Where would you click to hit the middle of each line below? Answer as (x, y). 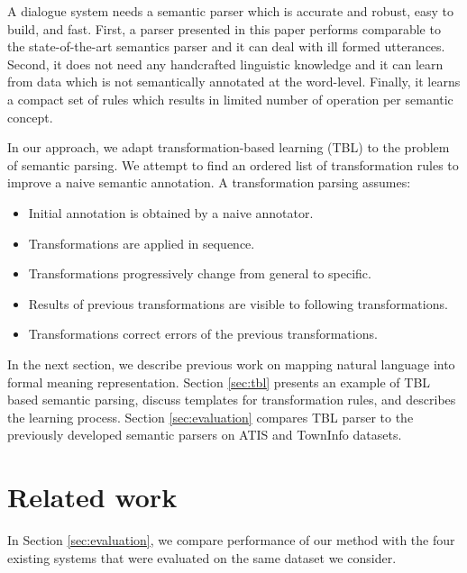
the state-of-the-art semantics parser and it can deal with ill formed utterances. (226, 46)
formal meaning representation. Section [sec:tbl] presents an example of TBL (219, 382)
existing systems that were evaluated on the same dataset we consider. (202, 557)
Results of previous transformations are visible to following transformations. (238, 303)
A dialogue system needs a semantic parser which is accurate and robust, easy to (230, 11)
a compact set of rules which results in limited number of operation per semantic (230, 99)
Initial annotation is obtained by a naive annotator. (171, 212)
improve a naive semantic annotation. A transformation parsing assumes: (209, 182)
